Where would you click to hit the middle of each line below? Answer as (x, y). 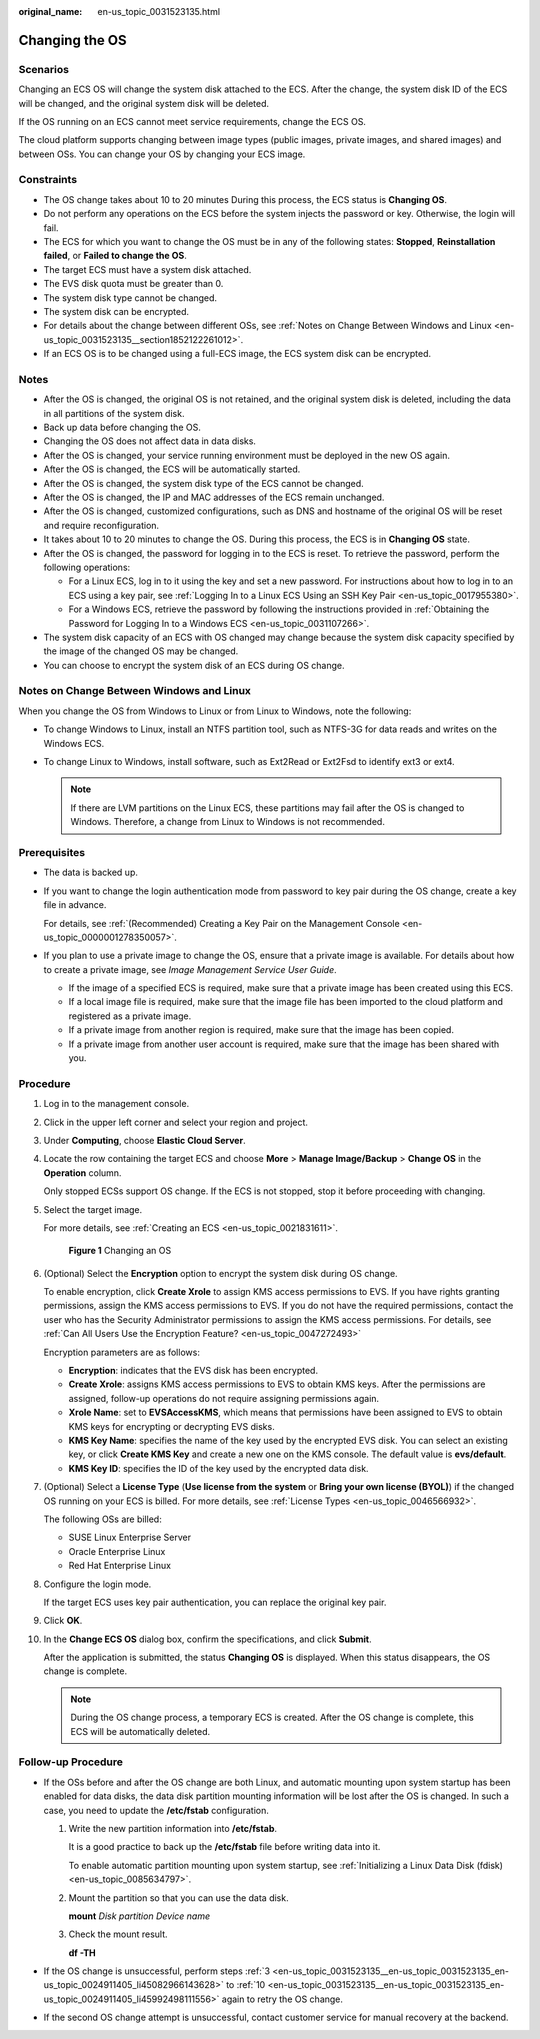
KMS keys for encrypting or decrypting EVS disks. (171, 1426)
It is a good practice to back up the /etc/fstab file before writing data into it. (224, 1847)
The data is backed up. (91, 872)
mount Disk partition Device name (139, 1916)
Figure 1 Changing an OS (120, 1251)
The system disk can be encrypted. (116, 311)
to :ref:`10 (245, 1985)
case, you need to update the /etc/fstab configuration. (156, 1810)
